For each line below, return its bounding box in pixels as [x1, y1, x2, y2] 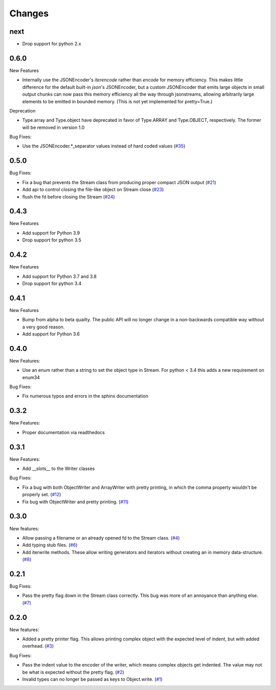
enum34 [22, 374, 40, 381]
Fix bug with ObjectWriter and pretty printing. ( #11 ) [22, 499, 129, 505]
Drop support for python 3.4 [22, 280, 82, 286]
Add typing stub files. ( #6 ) [22, 542, 78, 548]
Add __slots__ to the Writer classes [22, 465, 95, 472]
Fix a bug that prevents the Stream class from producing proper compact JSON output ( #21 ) [22, 179, 217, 185]
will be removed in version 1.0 [22, 124, 85, 130]
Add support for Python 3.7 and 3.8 [22, 273, 97, 279]
